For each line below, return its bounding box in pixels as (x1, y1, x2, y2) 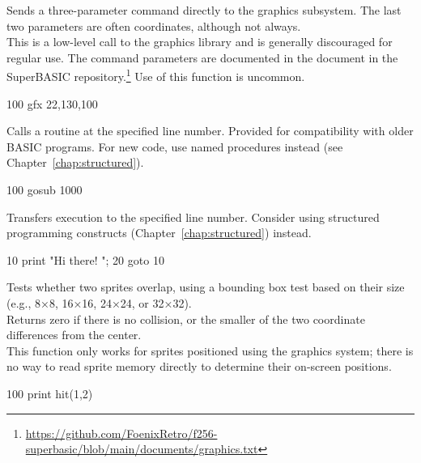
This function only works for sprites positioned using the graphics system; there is (6, 342, 414, 359)
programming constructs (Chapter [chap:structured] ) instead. (6, 224, 312, 241)
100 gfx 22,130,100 (6, 95, 98, 112)
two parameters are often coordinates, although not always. (6, 17, 301, 34)
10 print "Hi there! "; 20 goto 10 (6, 251, 164, 268)
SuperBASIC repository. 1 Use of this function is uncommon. (6, 66, 305, 85)
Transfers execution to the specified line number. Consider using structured (6, 208, 380, 225)
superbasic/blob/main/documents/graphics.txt (25, 440, 258, 457)
